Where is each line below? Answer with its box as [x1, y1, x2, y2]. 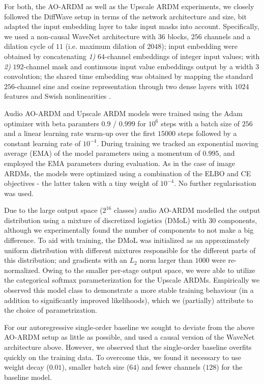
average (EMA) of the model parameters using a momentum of [4, 148, 200, 158]
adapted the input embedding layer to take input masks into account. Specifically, [4, 21, 259, 32]
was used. [4, 187, 34, 198]
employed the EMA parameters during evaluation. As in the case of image [4, 157, 235, 168]
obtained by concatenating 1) [4, 50, 96, 61]
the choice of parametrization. [4, 305, 97, 315]
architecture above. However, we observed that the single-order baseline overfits [4, 342, 252, 352]
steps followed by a [178, 128, 237, 139]
